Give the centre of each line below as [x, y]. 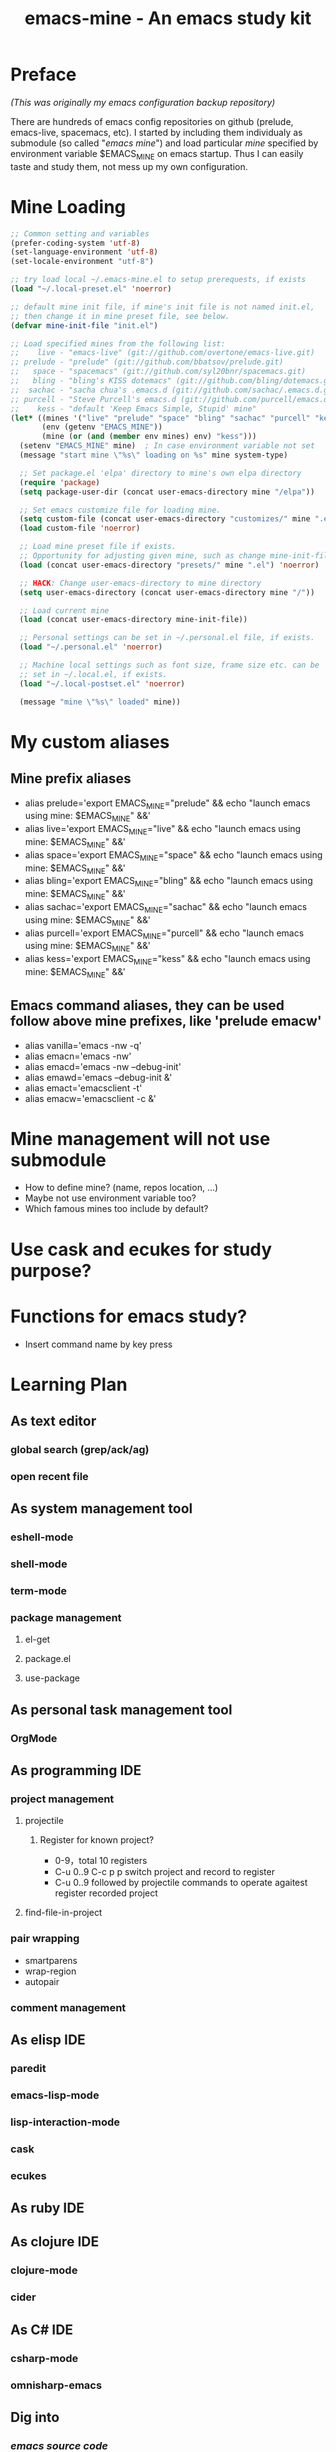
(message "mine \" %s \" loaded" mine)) [100, 702]
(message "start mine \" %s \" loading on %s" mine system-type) [153, 455]
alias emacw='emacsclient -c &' [90, 1098]
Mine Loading [68, 206]
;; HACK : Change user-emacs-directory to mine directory [140, 583]
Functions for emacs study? [129, 1316]
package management [66, 1618]
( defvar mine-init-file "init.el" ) [84, 325]
